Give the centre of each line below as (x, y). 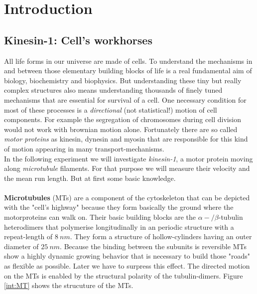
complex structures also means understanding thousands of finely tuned (113, 90)
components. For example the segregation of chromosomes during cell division (123, 119)
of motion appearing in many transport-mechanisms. (84, 148)
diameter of (21, 246)
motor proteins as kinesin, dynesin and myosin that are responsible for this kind (126, 139)
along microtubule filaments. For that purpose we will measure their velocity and (127, 168)
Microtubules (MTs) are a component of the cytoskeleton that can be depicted (127, 197)
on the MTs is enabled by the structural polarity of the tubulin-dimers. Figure (124, 275)
